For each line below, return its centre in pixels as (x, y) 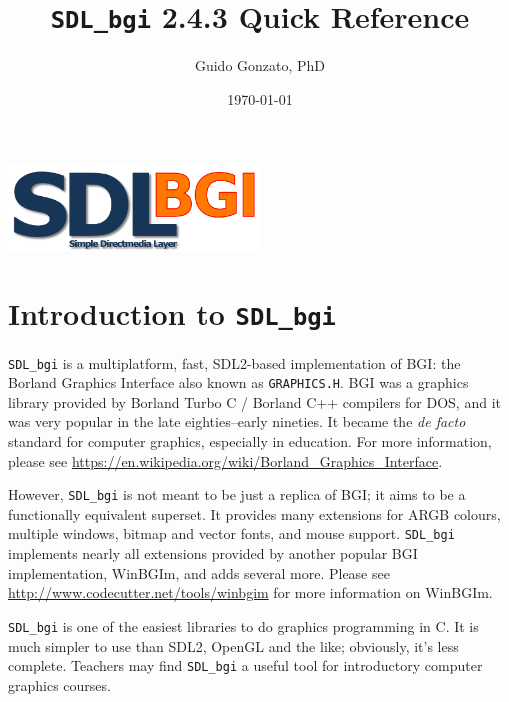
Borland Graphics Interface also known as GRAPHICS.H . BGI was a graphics (238, 382)
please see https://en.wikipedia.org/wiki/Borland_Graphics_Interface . (225, 460)
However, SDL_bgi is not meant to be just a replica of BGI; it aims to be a (237, 494)
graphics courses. (59, 684)
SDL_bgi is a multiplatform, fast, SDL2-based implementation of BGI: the (234, 362)
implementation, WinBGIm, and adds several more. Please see (199, 572)
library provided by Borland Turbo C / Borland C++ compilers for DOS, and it (254, 401)
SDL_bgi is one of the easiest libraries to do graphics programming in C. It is (243, 625)
